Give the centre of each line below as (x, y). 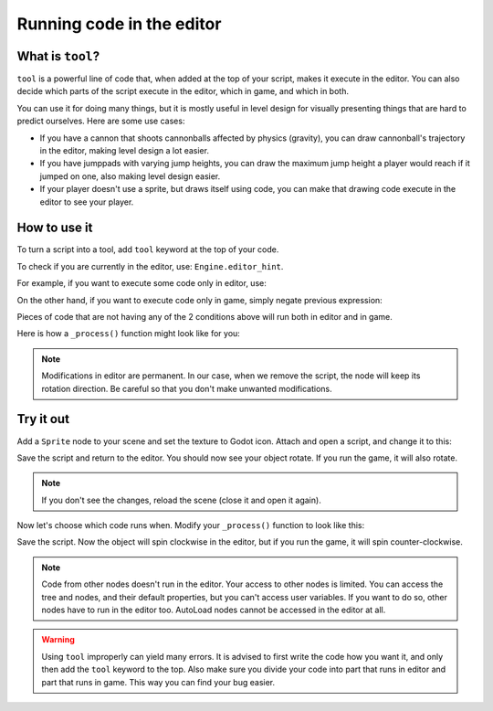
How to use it (55, 228)
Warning (58, 640)
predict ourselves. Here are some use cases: (101, 121)
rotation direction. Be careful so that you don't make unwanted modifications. (187, 388)
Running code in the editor (119, 24)
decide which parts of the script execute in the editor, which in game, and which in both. (183, 91)
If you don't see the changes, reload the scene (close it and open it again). (181, 500)
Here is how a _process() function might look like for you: (129, 334)
